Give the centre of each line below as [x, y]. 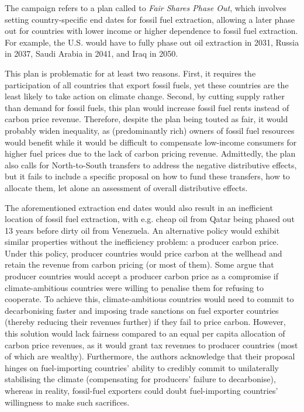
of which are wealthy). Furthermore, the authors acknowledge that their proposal [150, 356]
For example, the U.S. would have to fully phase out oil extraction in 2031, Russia [152, 42]
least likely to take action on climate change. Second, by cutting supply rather [145, 96]
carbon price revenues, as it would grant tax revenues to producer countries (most [151, 345]
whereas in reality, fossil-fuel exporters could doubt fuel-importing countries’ [141, 390]
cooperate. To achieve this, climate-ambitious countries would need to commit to [149, 299]
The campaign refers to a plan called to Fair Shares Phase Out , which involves [146, 8]
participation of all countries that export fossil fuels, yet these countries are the [147, 84]
